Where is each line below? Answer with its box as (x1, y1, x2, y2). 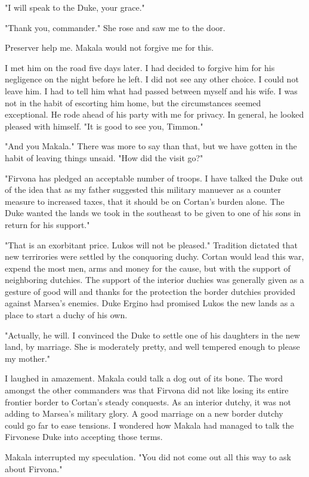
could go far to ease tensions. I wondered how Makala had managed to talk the (5, 418, 294, 431)
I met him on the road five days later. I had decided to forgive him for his (5, 61, 275, 73)
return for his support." (5, 218, 90, 230)
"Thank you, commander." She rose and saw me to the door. (5, 21, 225, 33)
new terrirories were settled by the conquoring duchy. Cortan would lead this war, (5, 250, 304, 263)
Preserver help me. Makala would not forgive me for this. (5, 41, 214, 54)
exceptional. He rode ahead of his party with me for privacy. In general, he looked (5, 108, 304, 121)
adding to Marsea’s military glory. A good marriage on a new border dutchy (5, 407, 283, 420)
